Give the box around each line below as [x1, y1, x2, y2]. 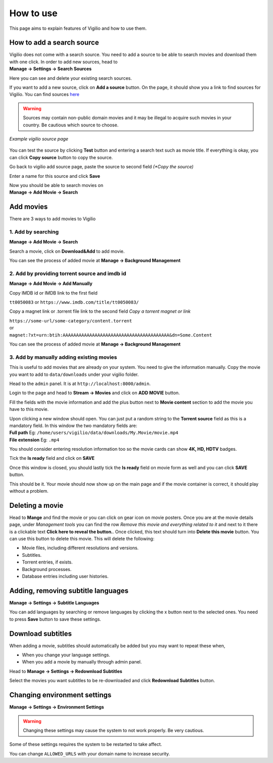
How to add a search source [9, 38, 99, 47]
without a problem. [9, 488, 49, 494]
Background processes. [22, 566, 72, 572]
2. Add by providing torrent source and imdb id [9, 270, 126, 277]
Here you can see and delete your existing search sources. [9, 75, 132, 81]
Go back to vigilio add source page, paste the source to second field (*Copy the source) [9, 164, 194, 170]
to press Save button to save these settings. [9, 616, 101, 622]
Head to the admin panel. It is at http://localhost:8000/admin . [9, 380, 151, 387]
